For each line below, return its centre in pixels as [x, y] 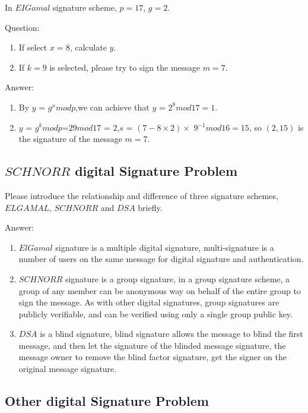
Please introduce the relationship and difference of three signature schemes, [142, 195]
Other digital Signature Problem [107, 401]
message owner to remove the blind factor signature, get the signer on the [153, 357]
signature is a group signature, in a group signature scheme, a [177, 278]
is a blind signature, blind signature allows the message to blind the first [172, 334]
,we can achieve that [112, 107]
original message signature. [68, 369]
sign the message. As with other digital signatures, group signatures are [149, 302]
